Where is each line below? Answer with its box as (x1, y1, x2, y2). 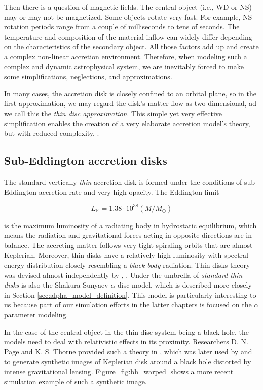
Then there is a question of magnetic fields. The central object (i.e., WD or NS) (4, 2, 252, 12)
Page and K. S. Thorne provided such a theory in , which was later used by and (4, 346, 252, 357)
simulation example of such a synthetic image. (4, 376, 147, 386)
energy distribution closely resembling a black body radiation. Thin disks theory (4, 259, 250, 270)
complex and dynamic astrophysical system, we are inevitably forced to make (4, 61, 244, 72)
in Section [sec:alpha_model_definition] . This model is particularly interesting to (4, 289, 256, 300)
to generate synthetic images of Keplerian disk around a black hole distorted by (4, 356, 251, 367)
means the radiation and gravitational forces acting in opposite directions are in (4, 230, 252, 240)
